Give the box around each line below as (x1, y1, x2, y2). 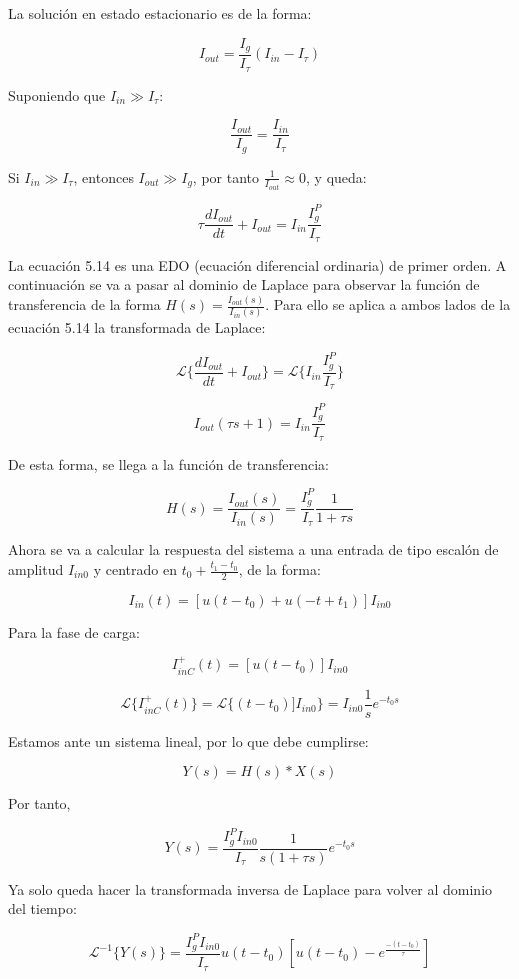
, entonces (73, 166, 134, 187)
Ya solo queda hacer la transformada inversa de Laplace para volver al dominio (8, 878, 493, 899)
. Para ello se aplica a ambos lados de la (265, 294, 511, 315)
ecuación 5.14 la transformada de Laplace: (8, 317, 266, 338)
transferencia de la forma (8, 294, 161, 315)
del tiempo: (8, 898, 77, 919)
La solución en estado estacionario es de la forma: (8, 3, 312, 23)
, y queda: (306, 166, 367, 187)
